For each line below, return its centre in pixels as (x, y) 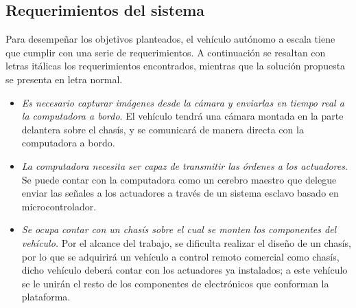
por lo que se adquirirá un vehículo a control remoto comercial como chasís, (180, 256)
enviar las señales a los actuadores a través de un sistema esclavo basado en (180, 193)
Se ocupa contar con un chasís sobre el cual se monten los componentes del (179, 229)
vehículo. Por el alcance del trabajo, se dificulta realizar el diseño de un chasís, (186, 242)
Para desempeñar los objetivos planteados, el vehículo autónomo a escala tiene (170, 39)
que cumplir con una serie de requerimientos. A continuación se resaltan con (166, 52)
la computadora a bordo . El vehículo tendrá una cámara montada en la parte (182, 116)
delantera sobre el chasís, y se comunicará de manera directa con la (163, 129)
